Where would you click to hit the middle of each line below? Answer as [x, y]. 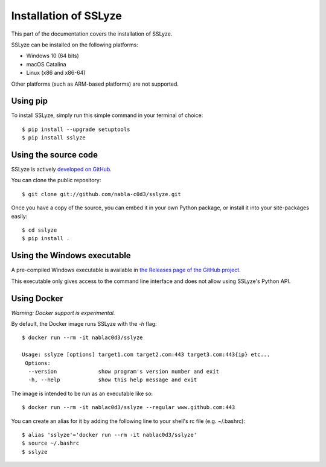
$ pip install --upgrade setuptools [76, 129]
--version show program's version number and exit [124, 371]
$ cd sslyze [40, 230]
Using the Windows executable [71, 256]
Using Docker [37, 298]
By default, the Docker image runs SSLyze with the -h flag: [84, 324]
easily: [19, 216]
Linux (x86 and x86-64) [56, 73]
